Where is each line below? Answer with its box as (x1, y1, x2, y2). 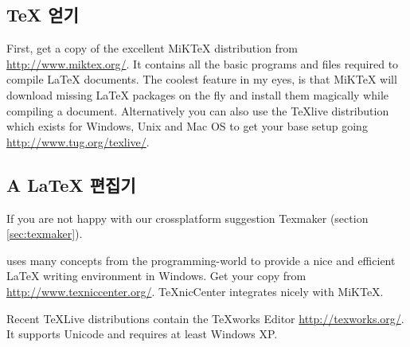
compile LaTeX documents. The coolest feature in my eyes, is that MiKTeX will (6, 71, 397, 88)
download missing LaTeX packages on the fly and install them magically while (6, 86, 389, 103)
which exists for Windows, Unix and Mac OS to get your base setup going (6, 118, 368, 135)
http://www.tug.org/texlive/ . (6, 133, 150, 150)
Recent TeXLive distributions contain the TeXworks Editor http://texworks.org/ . (6, 310, 404, 326)
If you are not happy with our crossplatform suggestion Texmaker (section (6, 209, 369, 226)
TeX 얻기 (6, 2, 79, 27)
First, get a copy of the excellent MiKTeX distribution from (6, 40, 299, 57)
